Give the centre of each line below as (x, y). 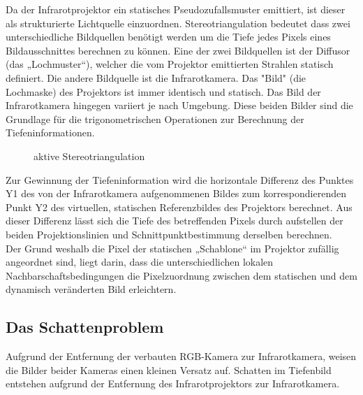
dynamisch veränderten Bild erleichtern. (91, 289)
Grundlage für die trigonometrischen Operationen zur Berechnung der (155, 118)
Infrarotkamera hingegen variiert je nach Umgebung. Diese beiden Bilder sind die (179, 105)
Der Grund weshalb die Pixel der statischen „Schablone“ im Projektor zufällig (172, 248)
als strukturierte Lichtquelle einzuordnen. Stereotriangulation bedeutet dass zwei (178, 23)
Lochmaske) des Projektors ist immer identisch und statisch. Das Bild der (163, 91)
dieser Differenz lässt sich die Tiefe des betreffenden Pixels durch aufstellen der (175, 221)
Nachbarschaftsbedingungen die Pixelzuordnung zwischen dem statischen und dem (181, 275)
